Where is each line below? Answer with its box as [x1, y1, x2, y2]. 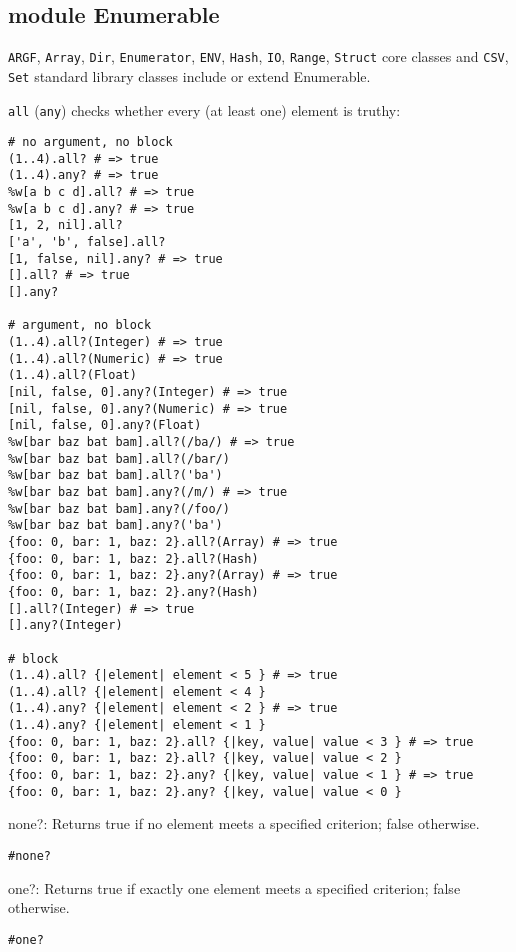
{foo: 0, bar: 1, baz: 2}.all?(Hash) [8, 551, 259, 566]
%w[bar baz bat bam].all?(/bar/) [8, 451, 230, 466]
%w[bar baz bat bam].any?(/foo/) [8, 501, 230, 516]
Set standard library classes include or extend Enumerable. [8, 65, 371, 86]
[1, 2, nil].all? [8, 218, 123, 233]
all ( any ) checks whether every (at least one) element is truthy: [8, 99, 401, 120]
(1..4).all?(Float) [8, 368, 137, 383]
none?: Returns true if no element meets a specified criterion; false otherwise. [8, 813, 480, 834]
